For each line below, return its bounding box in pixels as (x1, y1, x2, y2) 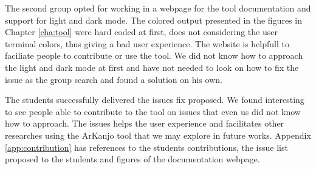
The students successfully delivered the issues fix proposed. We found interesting (5, 93, 304, 106)
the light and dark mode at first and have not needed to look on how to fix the (5, 61, 299, 73)
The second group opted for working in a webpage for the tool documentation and (5, 2, 311, 14)
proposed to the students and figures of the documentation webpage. (5, 153, 260, 165)
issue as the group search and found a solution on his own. (5, 73, 222, 85)
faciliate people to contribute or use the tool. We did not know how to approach (5, 49, 303, 62)
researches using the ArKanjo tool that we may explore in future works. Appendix (5, 128, 311, 141)
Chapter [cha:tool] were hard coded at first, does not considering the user (5, 25, 278, 38)
